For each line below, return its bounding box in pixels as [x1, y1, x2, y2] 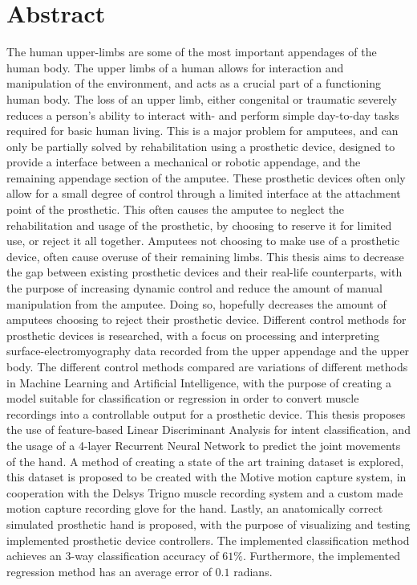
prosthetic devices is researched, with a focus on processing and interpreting [6, 326, 380, 343]
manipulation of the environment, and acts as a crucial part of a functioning [6, 75, 381, 92]
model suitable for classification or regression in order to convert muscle [6, 390, 359, 407]
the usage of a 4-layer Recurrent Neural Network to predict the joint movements [6, 436, 401, 453]
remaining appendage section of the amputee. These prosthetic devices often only [6, 169, 406, 186]
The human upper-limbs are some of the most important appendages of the [6, 43, 377, 60]
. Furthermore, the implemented [243, 547, 400, 564]
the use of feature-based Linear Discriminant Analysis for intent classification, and [6, 421, 411, 438]
